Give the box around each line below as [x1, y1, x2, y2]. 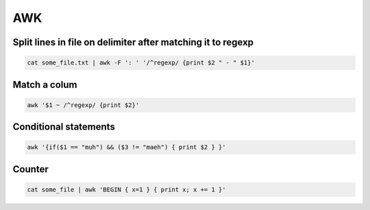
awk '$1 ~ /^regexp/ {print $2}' [27, 101, 140, 109]
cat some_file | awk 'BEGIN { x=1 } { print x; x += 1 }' [27, 185, 226, 194]
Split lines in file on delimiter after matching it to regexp [12, 36, 254, 48]
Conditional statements [12, 121, 116, 133]
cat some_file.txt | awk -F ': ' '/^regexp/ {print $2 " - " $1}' [27, 59, 255, 67]
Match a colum [12, 79, 77, 91]
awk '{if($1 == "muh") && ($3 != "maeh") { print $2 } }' [27, 143, 226, 151]
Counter [12, 163, 49, 175]
